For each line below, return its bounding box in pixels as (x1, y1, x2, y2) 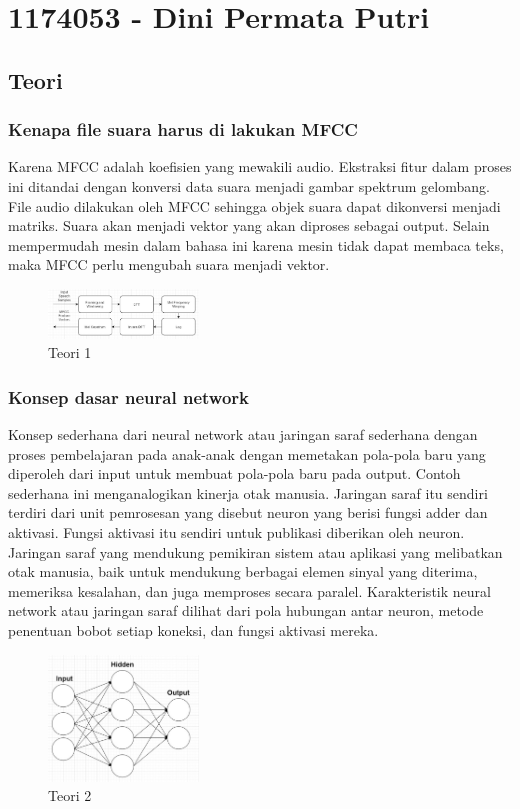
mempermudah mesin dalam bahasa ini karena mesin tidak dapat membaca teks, (8, 234, 504, 255)
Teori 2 (48, 785, 92, 806)
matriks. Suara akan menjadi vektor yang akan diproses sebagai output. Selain (8, 215, 490, 236)
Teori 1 (48, 342, 92, 363)
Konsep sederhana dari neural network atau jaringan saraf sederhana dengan (8, 424, 478, 445)
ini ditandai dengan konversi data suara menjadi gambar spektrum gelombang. (8, 175, 490, 196)
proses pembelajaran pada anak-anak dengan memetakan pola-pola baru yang (8, 443, 486, 464)
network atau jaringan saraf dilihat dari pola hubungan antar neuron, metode (8, 600, 484, 621)
